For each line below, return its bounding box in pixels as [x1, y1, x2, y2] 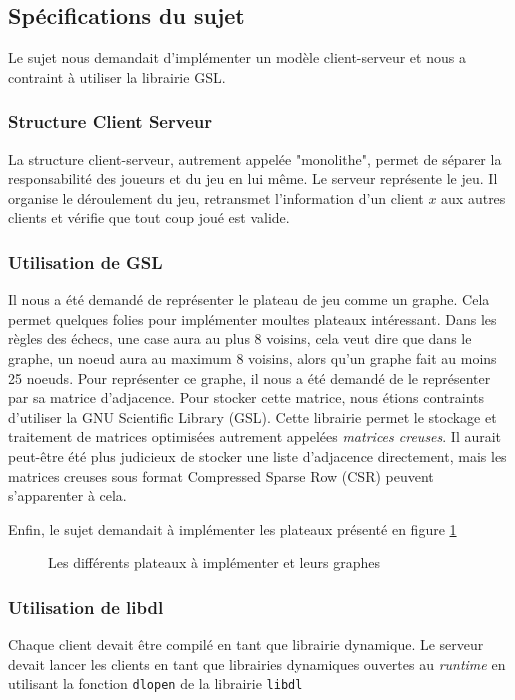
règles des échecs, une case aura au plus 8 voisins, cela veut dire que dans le [8, 328, 472, 349]
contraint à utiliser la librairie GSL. [8, 66, 226, 87]
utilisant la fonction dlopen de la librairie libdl [8, 673, 303, 694]
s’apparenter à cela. [8, 485, 127, 506]
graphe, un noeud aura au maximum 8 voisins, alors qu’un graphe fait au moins [8, 347, 497, 368]
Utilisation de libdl [8, 594, 164, 619]
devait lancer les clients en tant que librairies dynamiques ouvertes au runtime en [8, 653, 506, 674]
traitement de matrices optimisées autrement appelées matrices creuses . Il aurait [8, 426, 502, 447]
